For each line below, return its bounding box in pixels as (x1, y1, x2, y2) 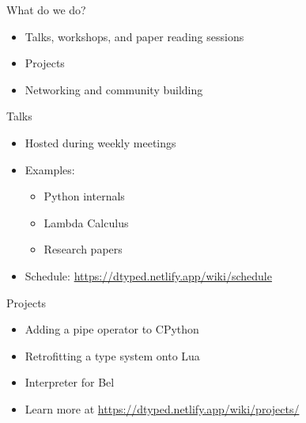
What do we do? (6, 2, 86, 17)
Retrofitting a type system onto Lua (25, 347, 200, 364)
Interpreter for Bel (25, 374, 115, 391)
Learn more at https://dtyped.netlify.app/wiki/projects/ (25, 400, 300, 417)
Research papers (43, 241, 123, 257)
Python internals (43, 188, 125, 204)
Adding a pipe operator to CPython (25, 321, 199, 337)
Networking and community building (25, 81, 203, 97)
